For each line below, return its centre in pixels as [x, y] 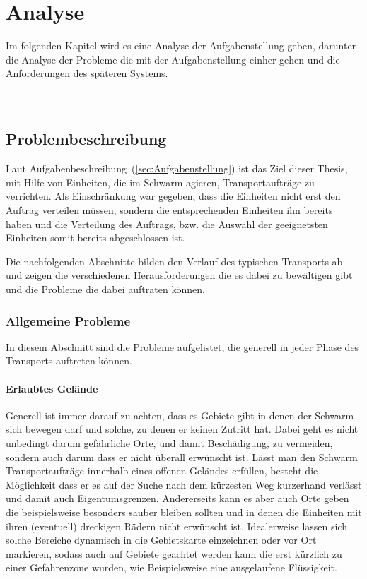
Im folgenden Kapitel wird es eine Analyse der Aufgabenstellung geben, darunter [181, 46]
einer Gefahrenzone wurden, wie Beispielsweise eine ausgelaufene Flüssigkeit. [171, 567]
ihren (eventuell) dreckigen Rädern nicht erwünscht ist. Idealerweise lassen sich [177, 526]
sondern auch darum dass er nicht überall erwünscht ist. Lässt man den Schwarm [182, 456]
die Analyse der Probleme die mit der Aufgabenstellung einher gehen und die [173, 59]
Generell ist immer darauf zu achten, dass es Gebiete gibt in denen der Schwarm [180, 415]
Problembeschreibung [86, 139]
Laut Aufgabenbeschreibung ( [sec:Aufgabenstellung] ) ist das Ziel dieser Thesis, [177, 168]
